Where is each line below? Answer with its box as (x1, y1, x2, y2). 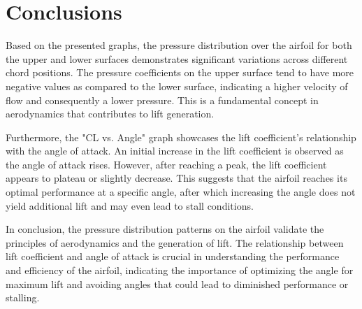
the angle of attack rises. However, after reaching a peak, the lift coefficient (6, 157, 327, 171)
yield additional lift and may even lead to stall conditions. (6, 198, 254, 213)
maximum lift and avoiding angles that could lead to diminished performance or (6, 276, 349, 291)
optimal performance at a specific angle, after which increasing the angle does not (6, 185, 356, 199)
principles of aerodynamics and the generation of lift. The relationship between (6, 235, 344, 250)
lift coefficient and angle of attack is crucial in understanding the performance (6, 249, 340, 264)
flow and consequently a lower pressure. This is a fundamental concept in (6, 92, 319, 107)
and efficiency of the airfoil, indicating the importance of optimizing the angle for (6, 263, 354, 278)
